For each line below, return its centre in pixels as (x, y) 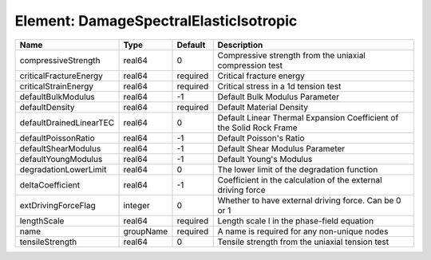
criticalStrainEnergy (56, 86)
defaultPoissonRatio (57, 138)
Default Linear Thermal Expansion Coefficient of (308, 117)
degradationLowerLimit (63, 169)
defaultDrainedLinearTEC (67, 122)
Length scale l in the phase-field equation (296, 221)
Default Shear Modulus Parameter (281, 148)
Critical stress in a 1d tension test (279, 86)
